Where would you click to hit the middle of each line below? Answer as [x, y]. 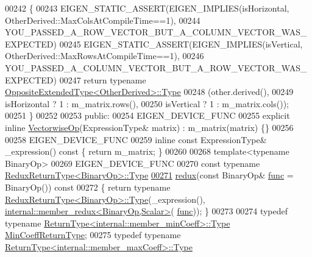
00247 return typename [103, 79]
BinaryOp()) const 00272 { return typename [88, 187]
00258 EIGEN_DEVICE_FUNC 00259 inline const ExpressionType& [136, 139]
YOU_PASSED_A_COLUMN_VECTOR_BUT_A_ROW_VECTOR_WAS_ [156, 67]
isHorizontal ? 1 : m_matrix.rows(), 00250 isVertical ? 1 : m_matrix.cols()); [147, 103]
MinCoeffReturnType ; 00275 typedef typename [93, 235]
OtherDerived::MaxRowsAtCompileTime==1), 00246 [105, 56]
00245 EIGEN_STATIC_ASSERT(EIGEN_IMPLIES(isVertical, [181, 44]
